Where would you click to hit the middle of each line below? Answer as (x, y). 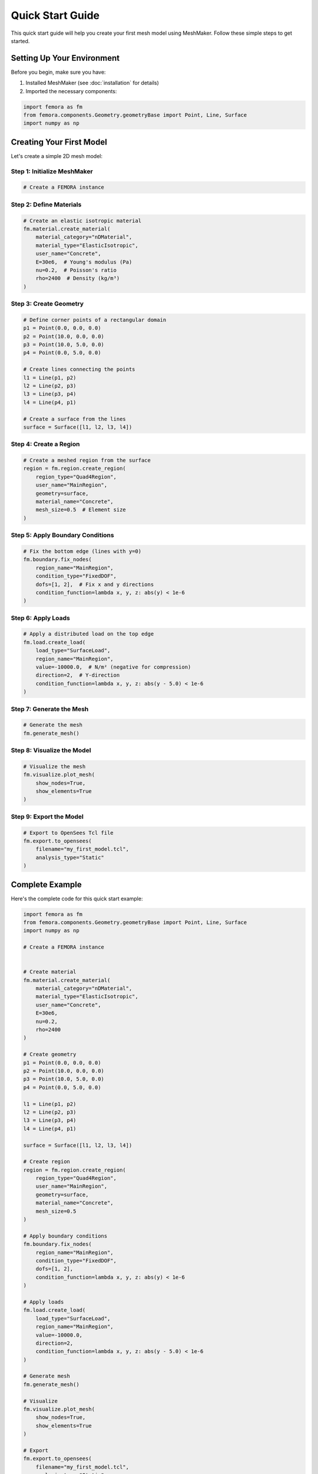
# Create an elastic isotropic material (82, 221)
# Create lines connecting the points (79, 369)
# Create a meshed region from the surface (87, 460)
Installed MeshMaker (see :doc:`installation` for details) (92, 83)
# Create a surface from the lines (74, 419)
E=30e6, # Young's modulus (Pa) (84, 262)
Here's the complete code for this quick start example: (77, 899)
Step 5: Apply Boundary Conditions (62, 535)
